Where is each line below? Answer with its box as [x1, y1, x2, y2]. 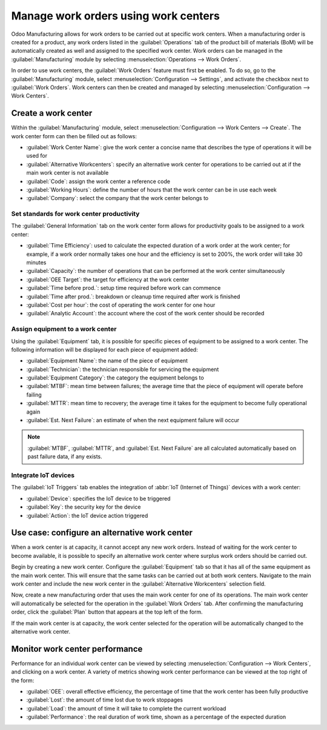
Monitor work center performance [11, 643, 143, 654]
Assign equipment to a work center [11, 325, 117, 333]
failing [26, 391, 42, 398]
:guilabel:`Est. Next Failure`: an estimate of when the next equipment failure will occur [26, 417, 240, 424]
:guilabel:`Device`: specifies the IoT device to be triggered [26, 495, 171, 502]
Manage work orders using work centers [11, 9, 220, 22]
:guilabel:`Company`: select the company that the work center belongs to [26, 195, 209, 202]
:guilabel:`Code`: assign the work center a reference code [26, 178, 171, 185]
